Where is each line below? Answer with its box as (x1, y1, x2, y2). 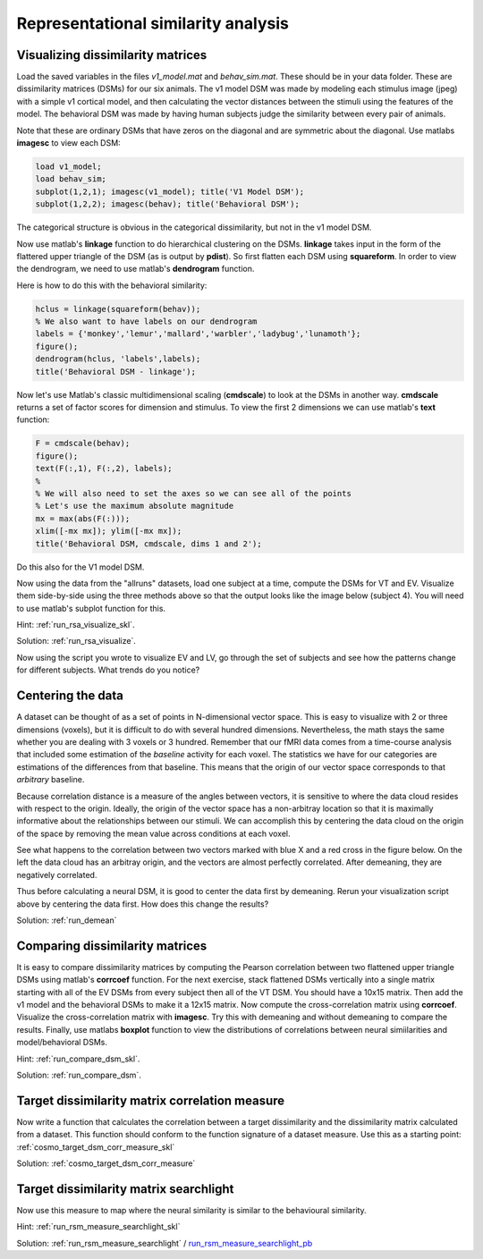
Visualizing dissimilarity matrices (16, 47, 208, 63)
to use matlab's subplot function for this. (16, 603, 165, 613)
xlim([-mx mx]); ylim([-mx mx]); (35, 526, 182, 537)
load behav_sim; (35, 174, 107, 184)
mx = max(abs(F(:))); (35, 513, 131, 523)
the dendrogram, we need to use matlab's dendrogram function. (16, 264, 255, 275)
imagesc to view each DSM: (16, 138, 121, 148)
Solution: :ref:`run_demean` (16, 915, 117, 925)
